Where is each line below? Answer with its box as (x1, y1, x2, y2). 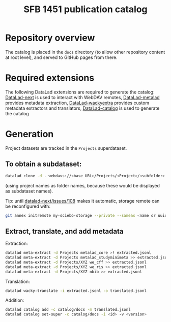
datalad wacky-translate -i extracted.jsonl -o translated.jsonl (5, 288, 147, 293)
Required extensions (5, 72, 95, 84)
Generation (5, 128, 54, 140)
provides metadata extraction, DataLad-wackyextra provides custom (5, 100, 150, 106)
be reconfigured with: (5, 203, 51, 209)
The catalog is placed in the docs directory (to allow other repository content (5, 49, 165, 55)
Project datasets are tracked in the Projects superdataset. (5, 145, 127, 151)
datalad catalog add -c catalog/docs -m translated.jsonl (5, 307, 131, 312)
